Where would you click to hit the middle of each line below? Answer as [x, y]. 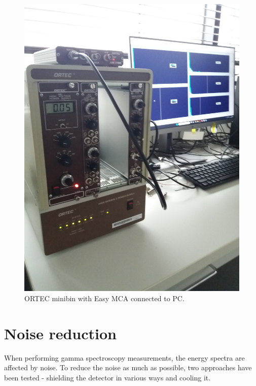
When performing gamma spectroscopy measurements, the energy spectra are [124, 357]
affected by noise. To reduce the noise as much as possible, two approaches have [128, 367]
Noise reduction [60, 333]
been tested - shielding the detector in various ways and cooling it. [107, 377]
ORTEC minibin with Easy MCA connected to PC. [104, 298]
